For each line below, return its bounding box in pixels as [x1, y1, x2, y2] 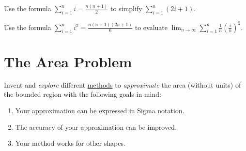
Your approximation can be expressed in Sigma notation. [15, 105, 184, 115]
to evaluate [135, 22, 168, 32]
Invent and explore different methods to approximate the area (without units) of [4, 79, 241, 90]
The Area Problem [4, 51, 132, 71]
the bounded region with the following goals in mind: [4, 89, 161, 99]
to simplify [110, 3, 142, 14]
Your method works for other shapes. [15, 138, 125, 148]
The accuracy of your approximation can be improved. [15, 121, 177, 132]
